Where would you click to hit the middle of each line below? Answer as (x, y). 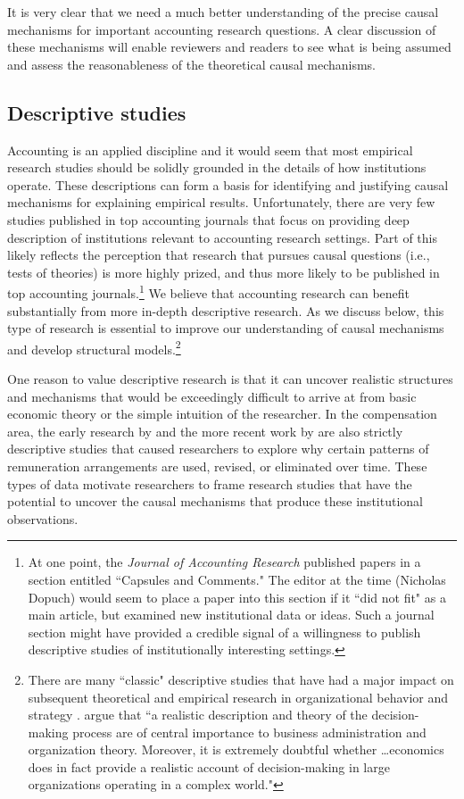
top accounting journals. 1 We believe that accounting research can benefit (209, 291)
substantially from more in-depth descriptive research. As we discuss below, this (226, 310)
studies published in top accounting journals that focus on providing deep (208, 219)
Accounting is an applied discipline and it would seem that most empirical (210, 150)
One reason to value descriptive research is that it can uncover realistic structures (230, 379)
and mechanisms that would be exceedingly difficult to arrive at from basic (212, 396)
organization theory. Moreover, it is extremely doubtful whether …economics (236, 749)
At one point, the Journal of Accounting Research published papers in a (224, 562)
